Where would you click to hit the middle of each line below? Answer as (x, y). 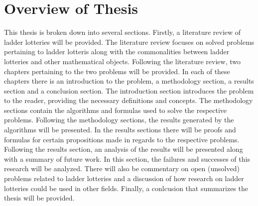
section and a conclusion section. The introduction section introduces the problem (129, 90)
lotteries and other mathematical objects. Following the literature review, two (122, 61)
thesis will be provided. (39, 198)
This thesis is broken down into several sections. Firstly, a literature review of (123, 32)
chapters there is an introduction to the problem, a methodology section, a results (129, 81)
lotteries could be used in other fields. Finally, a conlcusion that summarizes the (126, 188)
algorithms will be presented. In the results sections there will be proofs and (120, 130)
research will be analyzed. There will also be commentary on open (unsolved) (122, 168)
